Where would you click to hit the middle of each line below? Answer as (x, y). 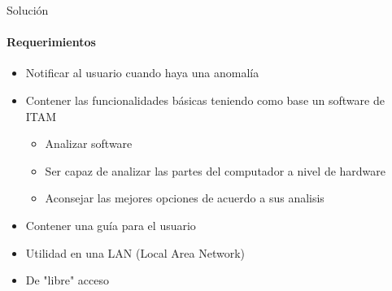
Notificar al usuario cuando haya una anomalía (142, 73)
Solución (28, 10)
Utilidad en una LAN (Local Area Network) (135, 252)
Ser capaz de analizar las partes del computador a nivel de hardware (216, 170)
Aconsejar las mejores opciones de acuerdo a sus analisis (185, 198)
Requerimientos (51, 42)
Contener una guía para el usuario (111, 225)
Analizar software (89, 143)
